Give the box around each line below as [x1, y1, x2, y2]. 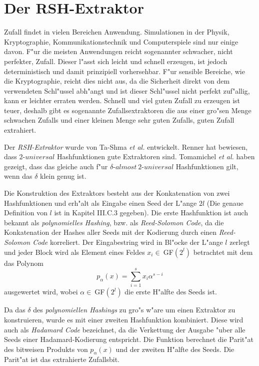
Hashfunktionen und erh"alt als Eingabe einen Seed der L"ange [4, 197, 197, 208]
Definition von [4, 207, 47, 218]
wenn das [4, 171, 32, 181]
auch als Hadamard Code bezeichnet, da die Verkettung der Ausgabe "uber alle [4, 324, 245, 334]
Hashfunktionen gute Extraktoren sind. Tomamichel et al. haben [56, 151, 255, 162]
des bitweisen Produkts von [4, 343, 88, 354]
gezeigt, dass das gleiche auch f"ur [4, 161, 108, 171]
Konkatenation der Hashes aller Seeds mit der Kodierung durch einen [4, 227, 217, 237]
